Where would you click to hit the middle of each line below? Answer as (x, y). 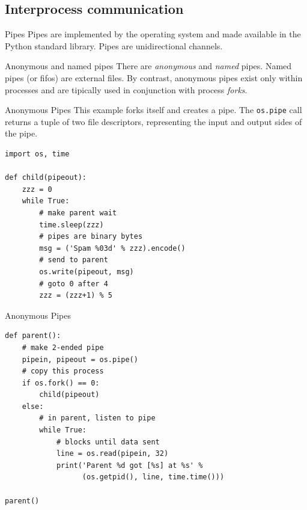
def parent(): (33, 336)
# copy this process (63, 371)
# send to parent (74, 260)
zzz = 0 (37, 189)
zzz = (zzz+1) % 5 (76, 296)
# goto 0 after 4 (74, 284)
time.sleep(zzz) (71, 225)
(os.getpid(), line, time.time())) (153, 477)
